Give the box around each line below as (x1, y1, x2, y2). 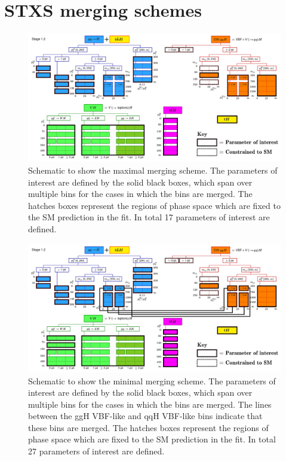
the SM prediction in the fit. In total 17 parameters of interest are (28, 211, 270, 223)
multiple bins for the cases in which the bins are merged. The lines (28, 398, 272, 410)
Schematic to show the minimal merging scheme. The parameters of (28, 374, 276, 387)
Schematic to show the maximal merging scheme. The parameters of (28, 164, 278, 177)
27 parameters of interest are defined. (28, 445, 165, 457)
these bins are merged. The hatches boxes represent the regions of (28, 421, 269, 433)
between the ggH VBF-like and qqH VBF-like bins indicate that (28, 410, 263, 422)
